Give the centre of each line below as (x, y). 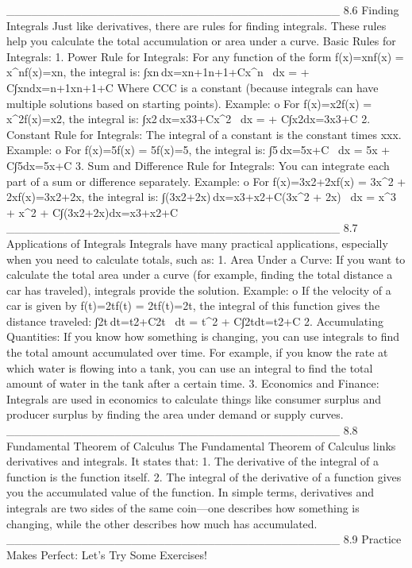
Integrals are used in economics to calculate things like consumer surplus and (194, 398)
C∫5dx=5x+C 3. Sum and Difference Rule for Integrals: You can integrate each (198, 165)
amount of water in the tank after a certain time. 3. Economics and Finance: (193, 383)
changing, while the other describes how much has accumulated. (162, 523)
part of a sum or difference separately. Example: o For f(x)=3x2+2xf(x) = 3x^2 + (206, 181)
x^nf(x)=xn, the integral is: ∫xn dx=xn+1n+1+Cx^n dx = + (158, 72)
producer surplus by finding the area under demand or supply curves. (175, 414)
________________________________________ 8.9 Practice (204, 539)
